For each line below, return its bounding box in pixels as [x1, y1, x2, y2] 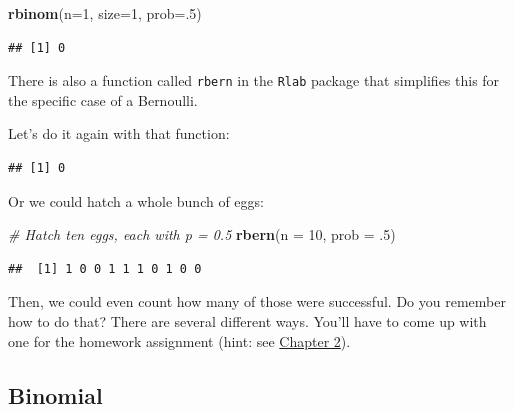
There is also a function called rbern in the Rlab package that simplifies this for [8, 70, 500, 91]
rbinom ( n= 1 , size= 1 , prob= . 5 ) [8, 3, 202, 23]
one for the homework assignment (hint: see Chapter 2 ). [8, 330, 351, 351]
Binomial [8, 379, 103, 410]
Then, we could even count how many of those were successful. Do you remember [8, 291, 506, 312]
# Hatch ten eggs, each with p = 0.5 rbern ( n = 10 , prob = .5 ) [8, 224, 396, 245]
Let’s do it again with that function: [8, 123, 230, 144]
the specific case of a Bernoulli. [8, 89, 198, 110]
